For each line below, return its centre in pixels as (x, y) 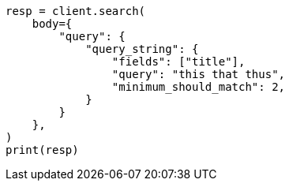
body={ (52, 24)
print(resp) (42, 150)
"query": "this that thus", (199, 74)
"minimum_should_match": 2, (199, 87)
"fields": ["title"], (178, 62)
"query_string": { (142, 49)
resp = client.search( (76, 11)
